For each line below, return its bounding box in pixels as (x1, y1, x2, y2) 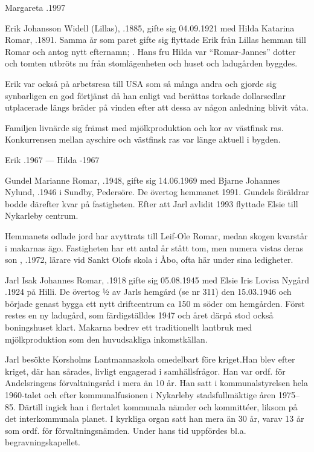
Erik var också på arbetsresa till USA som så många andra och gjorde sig (5, 77, 277, 89)
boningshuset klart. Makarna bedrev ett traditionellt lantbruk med (5, 321, 252, 334)
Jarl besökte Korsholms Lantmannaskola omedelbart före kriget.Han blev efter (5, 353, 295, 366)
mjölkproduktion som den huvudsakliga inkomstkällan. (5, 332, 208, 345)
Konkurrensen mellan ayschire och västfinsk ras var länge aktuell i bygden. (5, 133, 281, 146)
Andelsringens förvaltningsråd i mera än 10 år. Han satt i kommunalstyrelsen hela (5, 376, 308, 389)
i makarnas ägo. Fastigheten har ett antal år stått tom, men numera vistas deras (5, 241, 303, 254)
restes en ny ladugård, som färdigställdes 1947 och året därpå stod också (5, 309, 274, 321)
